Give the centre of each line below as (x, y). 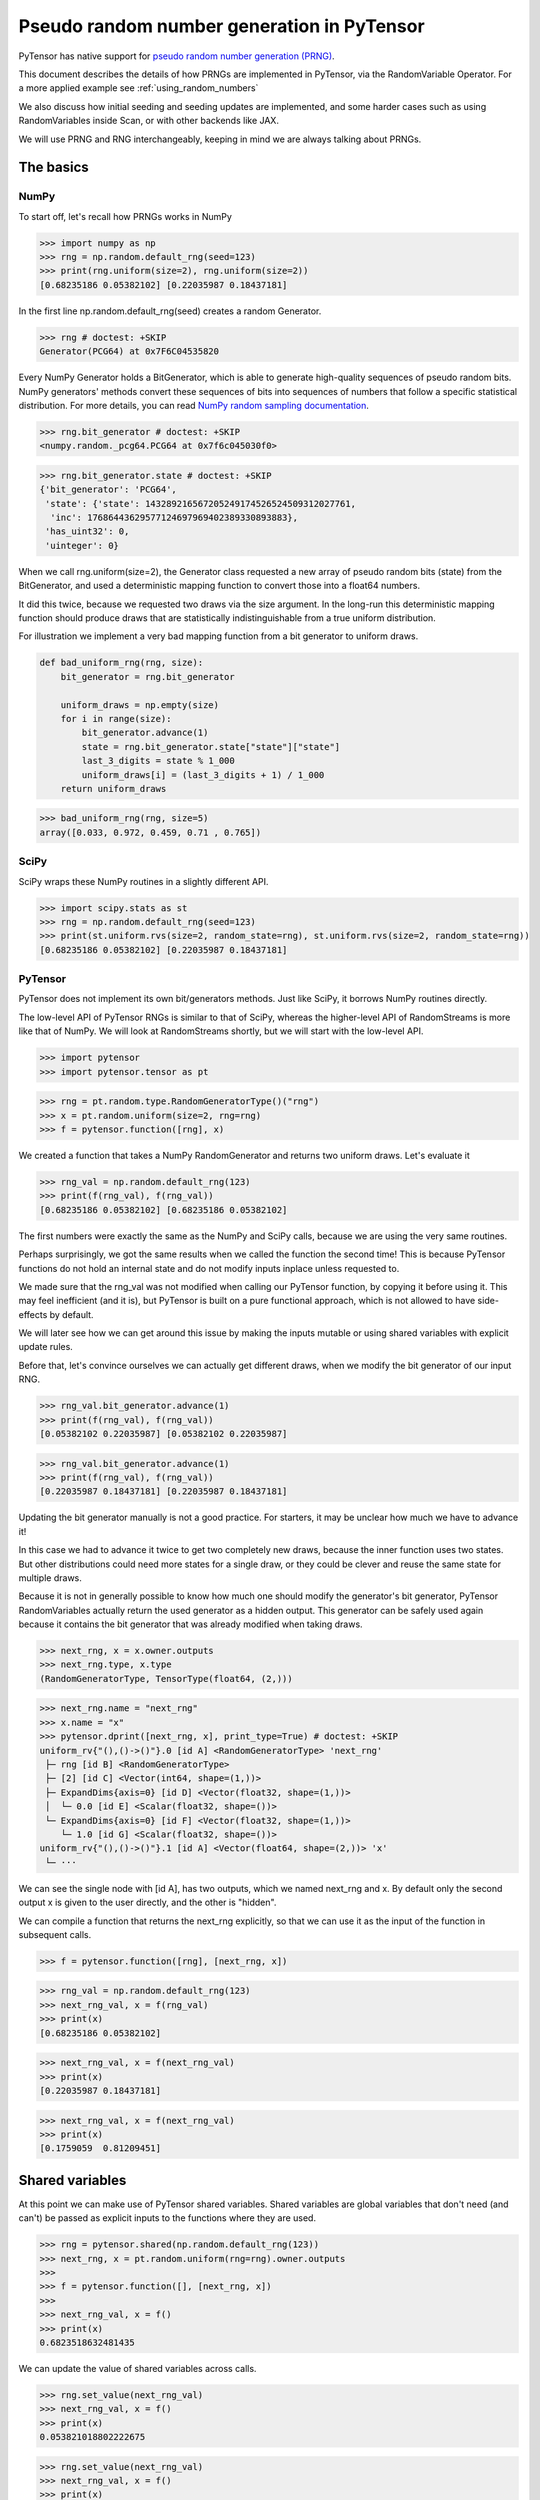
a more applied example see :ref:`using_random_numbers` (138, 88)
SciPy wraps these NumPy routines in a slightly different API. (143, 881)
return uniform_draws (113, 788)
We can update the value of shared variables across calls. (137, 2368)
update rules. (46, 1347)
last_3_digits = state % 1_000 (158, 761)
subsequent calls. (55, 1934)
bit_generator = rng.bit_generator (147, 676)
